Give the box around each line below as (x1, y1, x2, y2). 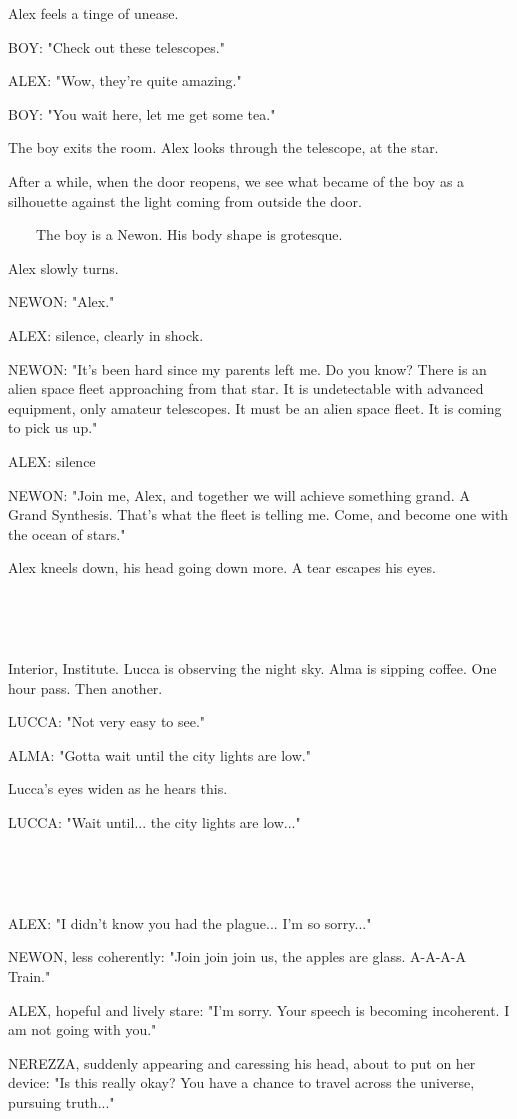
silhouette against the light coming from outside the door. (8, 190, 362, 211)
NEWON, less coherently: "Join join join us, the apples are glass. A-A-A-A (8, 946, 467, 967)
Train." (8, 966, 51, 986)
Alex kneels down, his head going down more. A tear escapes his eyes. (8, 557, 436, 578)
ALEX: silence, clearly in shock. (8, 324, 204, 345)
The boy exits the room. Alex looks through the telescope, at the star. (8, 137, 439, 158)
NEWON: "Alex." (8, 291, 115, 312)
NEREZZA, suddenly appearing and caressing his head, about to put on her (8, 1052, 476, 1073)
